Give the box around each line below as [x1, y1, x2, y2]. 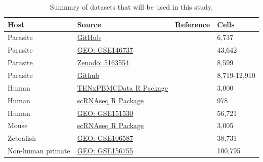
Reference [175, 19, 210, 29]
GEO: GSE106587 [77, 133, 133, 143]
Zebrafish [8, 133, 36, 143]
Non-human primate [8, 145, 70, 156]
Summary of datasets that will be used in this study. [50, 2, 213, 12]
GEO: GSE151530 [77, 107, 133, 118]
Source [77, 19, 101, 29]
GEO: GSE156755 [77, 145, 133, 156]
